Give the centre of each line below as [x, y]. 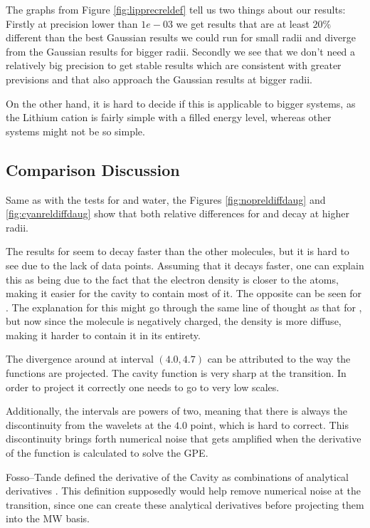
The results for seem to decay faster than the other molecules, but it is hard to [178, 251]
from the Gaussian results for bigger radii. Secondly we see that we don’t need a [181, 51]
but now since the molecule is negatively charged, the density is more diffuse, [174, 321]
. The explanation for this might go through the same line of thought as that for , [184, 307]
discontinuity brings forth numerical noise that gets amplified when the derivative [184, 439]
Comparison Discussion [93, 169]
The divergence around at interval [80, 359]
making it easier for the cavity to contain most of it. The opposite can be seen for [184, 293]
